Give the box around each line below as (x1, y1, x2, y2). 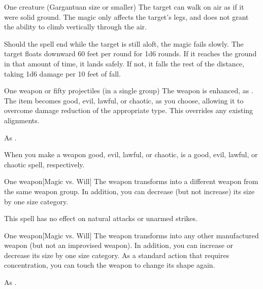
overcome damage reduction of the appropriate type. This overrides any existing (4, 105, 253, 116)
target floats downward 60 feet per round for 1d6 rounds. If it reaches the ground (4, 48, 257, 59)
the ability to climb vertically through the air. (4, 21, 147, 32)
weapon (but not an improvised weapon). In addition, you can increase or (4, 240, 234, 250)
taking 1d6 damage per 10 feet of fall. (4, 68, 121, 79)
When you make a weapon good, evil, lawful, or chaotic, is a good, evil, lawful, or (4, 149, 258, 160)
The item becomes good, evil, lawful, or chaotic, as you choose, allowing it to (4, 95, 244, 105)
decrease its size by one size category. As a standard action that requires (4, 249, 229, 260)
